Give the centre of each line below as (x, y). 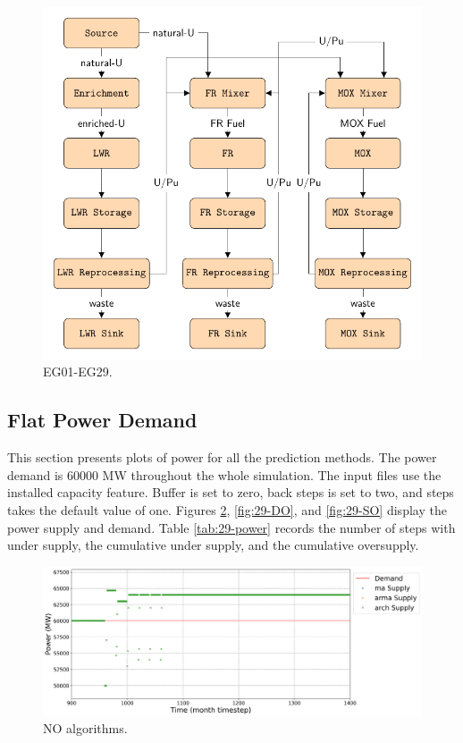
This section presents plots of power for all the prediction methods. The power (222, 457)
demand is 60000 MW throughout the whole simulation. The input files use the (224, 474)
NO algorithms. (85, 728)
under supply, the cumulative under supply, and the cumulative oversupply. (213, 545)
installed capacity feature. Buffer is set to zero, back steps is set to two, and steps (231, 492)
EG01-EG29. (78, 371)
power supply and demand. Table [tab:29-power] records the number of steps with (231, 527)
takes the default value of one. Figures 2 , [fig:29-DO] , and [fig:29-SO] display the (227, 510)
